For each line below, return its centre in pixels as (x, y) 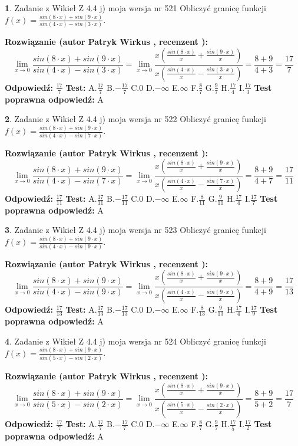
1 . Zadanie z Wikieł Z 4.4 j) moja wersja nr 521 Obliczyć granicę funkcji (135, 8)
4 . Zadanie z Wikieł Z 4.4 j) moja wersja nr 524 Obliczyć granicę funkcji (135, 341)
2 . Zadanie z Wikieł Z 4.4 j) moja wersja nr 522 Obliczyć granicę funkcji (135, 119)
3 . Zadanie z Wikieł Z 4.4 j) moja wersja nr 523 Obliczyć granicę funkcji (135, 230)
